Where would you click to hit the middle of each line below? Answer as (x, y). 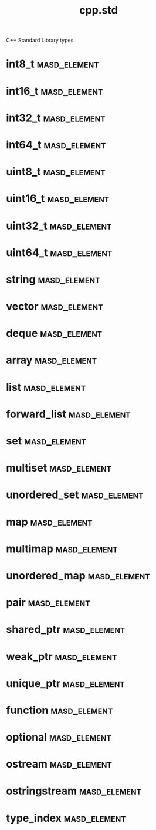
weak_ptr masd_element (62, 656)
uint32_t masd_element (59, 226)
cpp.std (99, 10)
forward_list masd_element (68, 414)
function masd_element (60, 710)
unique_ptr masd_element (65, 683)
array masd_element (52, 360)
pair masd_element (48, 602)
